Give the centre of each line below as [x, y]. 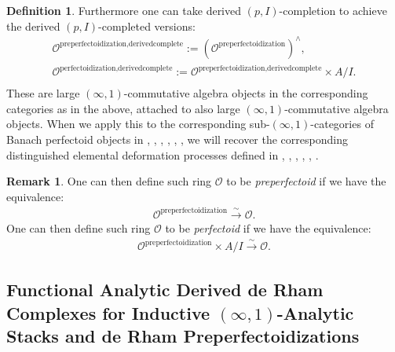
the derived [33, 26]
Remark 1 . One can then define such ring [109, 181]
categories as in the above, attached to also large [123, 108]
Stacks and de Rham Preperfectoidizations [183, 336]
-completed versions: [147, 26]
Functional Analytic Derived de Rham [165, 290]
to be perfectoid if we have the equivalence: [268, 227]
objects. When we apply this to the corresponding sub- [138, 124]
